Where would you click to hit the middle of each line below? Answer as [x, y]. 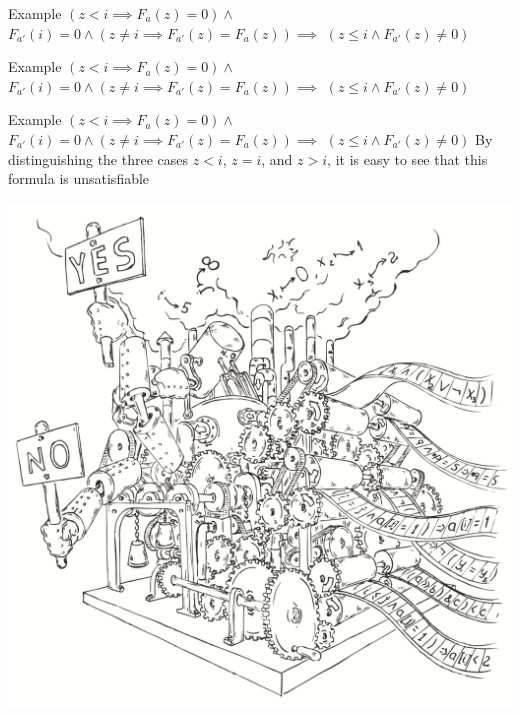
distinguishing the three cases [98, 158]
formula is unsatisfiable [79, 178]
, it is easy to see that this [407, 158]
